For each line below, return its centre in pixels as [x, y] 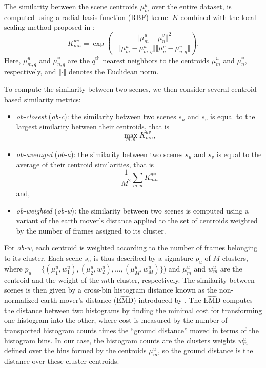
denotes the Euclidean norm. [114, 72]
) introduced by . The [167, 300]
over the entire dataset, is [191, 6]
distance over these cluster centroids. [62, 361]
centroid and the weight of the [52, 279]
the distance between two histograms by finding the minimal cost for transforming [133, 310]
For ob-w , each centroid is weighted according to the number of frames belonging [131, 248]
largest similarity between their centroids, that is [93, 126]
